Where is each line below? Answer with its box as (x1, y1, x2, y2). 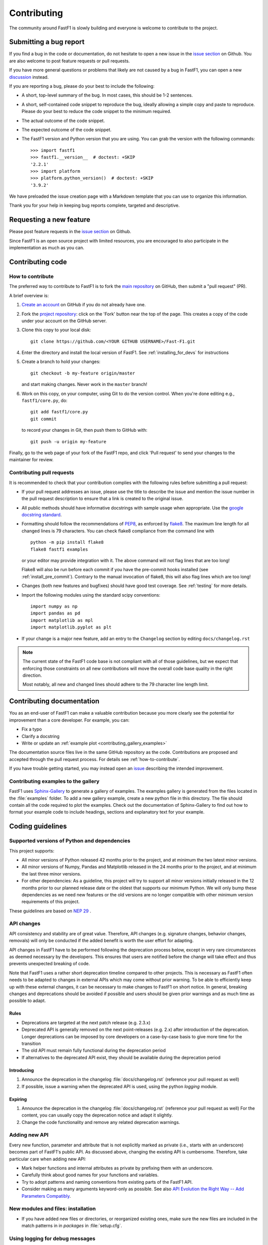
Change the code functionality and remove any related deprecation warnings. (21, 1119, 181, 1125)
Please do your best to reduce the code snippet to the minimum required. (21, 109, 171, 115)
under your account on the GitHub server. (21, 318, 107, 324)
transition (21, 1040, 41, 1046)
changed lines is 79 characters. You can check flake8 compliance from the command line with (21, 528, 214, 534)
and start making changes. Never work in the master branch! (21, 381, 147, 387)
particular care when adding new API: (9, 1156, 86, 1162)
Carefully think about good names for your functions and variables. (21, 1172, 159, 1178)
